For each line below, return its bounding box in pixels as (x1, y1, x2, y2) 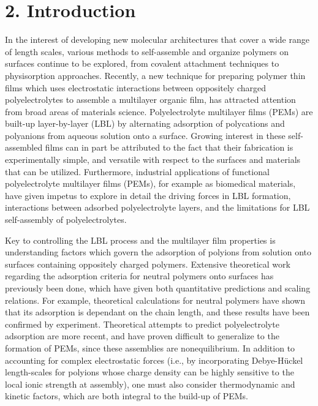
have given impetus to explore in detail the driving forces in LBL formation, (5, 189, 291, 201)
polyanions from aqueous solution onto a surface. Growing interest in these (5, 129, 286, 141)
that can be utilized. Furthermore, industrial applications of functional (5, 165, 270, 178)
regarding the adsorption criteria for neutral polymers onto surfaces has (5, 269, 274, 282)
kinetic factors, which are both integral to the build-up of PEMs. (5, 389, 248, 402)
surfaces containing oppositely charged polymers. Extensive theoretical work (5, 257, 290, 270)
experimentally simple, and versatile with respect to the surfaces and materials (5, 153, 301, 166)
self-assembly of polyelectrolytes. (5, 213, 127, 226)
